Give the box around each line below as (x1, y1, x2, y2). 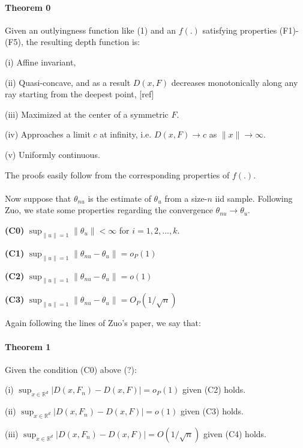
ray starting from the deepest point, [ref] (5, 88, 154, 100)
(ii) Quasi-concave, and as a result (5, 76, 131, 88)
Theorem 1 (5, 340, 51, 353)
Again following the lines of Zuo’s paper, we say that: (5, 316, 201, 329)
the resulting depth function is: (26, 35, 140, 48)
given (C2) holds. (182, 383, 246, 396)
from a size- (164, 192, 208, 204)
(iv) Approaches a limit (5, 128, 91, 141)
